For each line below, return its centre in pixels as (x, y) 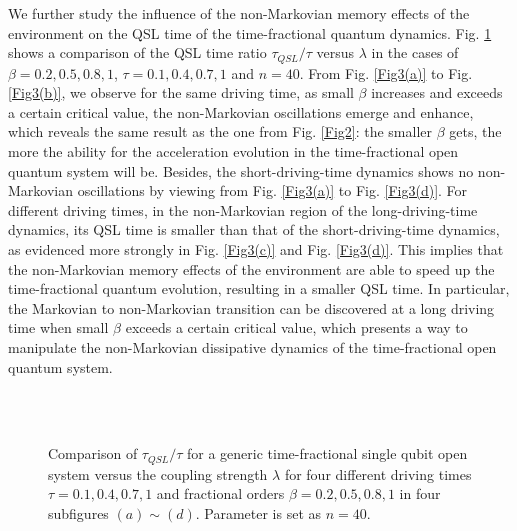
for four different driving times (378, 473)
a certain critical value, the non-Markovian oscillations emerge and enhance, (241, 111)
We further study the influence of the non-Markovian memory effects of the (239, 13)
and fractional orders (220, 493)
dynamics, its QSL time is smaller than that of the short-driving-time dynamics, (254, 229)
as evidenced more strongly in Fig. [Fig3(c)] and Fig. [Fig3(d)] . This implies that (256, 248)
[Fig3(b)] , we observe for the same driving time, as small (181, 92)
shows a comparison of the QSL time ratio (137, 52)
